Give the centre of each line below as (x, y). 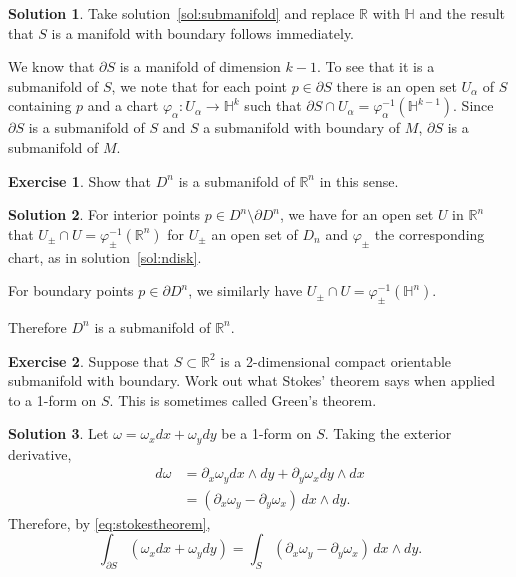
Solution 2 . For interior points (104, 214)
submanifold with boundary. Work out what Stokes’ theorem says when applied (251, 380)
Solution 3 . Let (58, 433)
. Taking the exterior (388, 433)
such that (273, 105)
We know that (51, 66)
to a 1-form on (52, 399)
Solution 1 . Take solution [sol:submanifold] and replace (181, 13)
